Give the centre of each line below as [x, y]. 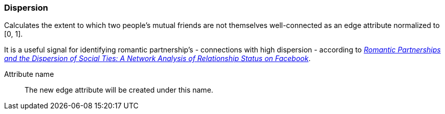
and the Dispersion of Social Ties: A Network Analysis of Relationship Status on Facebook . [158, 59]
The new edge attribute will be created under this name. [119, 90]
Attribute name [29, 74]
